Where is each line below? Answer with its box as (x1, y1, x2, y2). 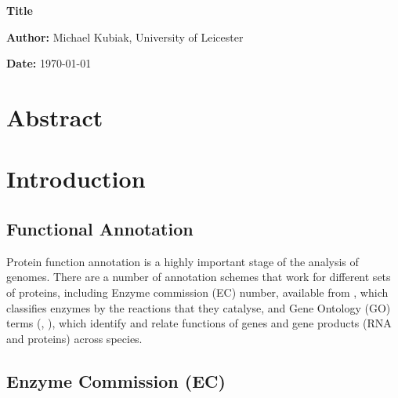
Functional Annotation (6, 216, 194, 240)
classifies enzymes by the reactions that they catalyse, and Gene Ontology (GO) (6, 299, 391, 316)
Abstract (6, 100, 103, 133)
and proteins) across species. (6, 330, 143, 346)
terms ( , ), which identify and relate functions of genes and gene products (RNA (6, 315, 392, 331)
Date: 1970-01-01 (6, 55, 92, 71)
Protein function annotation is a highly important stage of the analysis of (6, 253, 359, 269)
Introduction (6, 162, 146, 195)
